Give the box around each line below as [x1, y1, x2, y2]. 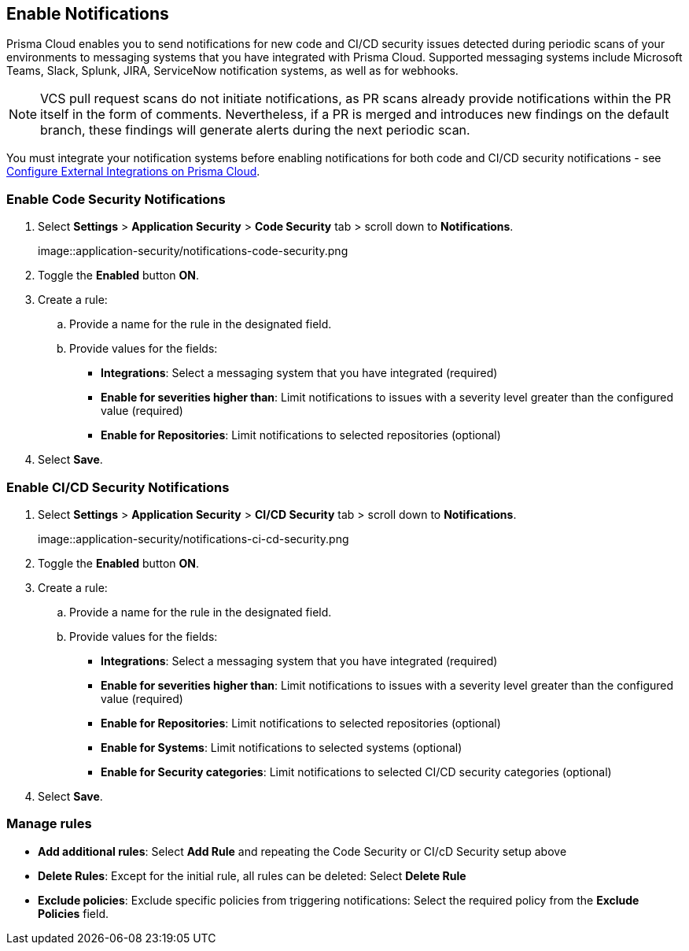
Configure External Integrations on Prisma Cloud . [6, 165, 260, 179]
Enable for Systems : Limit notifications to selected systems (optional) [101, 740, 462, 754]
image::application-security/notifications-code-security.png [38, 244, 348, 258]
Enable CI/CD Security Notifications [6, 479, 230, 495]
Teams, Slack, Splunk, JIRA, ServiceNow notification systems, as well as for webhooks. [6, 64, 459, 78]
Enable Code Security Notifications [6, 191, 226, 207]
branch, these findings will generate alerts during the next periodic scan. [40, 122, 470, 139]
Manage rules [6, 816, 92, 832]
